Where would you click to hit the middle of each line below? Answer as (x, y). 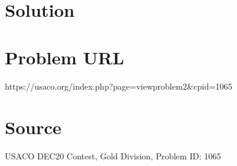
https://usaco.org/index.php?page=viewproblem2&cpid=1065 (119, 86)
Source (33, 127)
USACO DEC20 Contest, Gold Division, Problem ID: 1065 (113, 156)
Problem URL (64, 57)
